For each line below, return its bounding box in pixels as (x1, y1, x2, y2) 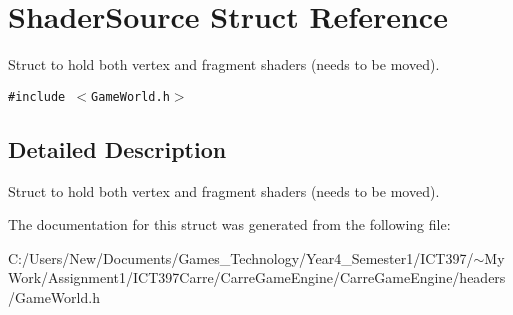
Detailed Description (8, 133, 227, 164)
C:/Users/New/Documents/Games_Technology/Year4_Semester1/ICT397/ (8, 247, 474, 268)
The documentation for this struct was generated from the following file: (8, 214, 451, 235)
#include (8, 89, 66, 104)
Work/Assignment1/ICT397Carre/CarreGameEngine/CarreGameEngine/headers (8, 267, 506, 288)
